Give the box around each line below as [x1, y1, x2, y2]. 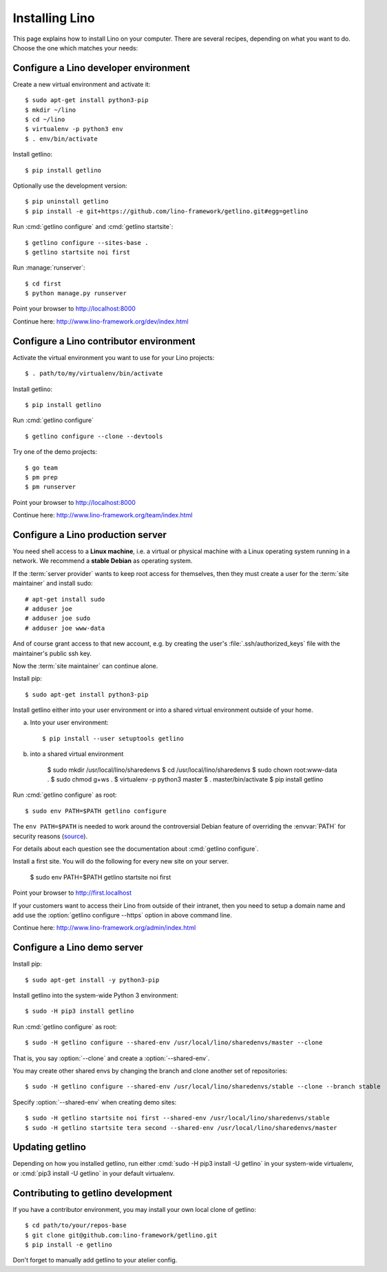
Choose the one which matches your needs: [12, 43, 138, 52]
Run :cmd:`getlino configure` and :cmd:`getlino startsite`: [12, 223, 174, 231]
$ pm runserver [25, 483, 76, 491]
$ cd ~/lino [25, 116, 65, 123]
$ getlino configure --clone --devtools [25, 432, 163, 440]
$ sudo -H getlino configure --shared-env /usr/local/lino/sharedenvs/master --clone [25, 1039, 323, 1046]
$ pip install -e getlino [25, 1240, 113, 1249]
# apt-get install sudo [25, 595, 105, 603]
